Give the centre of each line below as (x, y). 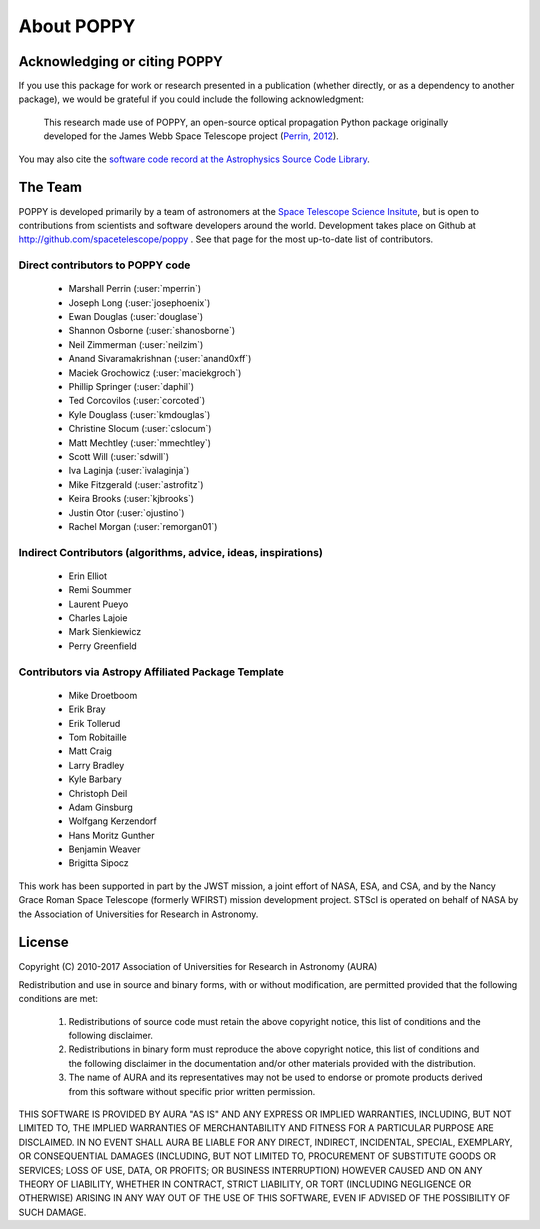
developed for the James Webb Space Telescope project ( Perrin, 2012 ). (191, 136)
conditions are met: (58, 999)
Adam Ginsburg (101, 807)
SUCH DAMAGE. (52, 1212)
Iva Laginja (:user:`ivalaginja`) (129, 471)
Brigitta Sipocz (98, 863)
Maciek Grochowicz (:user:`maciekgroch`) (155, 372)
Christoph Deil (98, 793)
